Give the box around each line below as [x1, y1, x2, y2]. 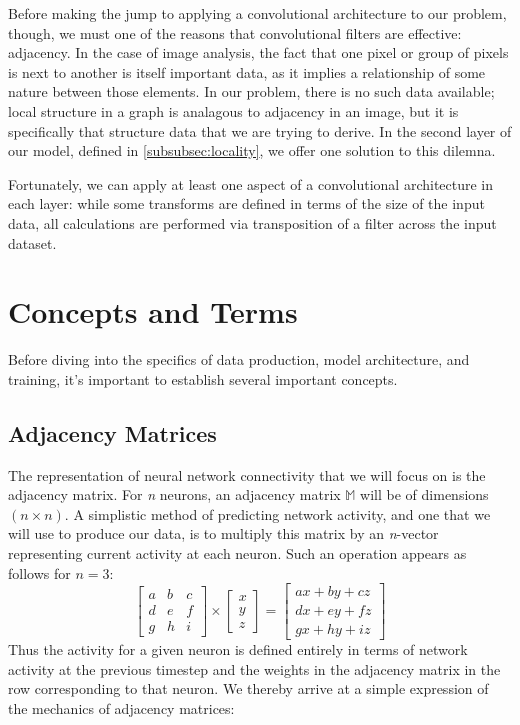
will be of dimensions [360, 484, 489, 505]
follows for [8, 562, 71, 583]
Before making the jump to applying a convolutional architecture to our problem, [8, 3, 507, 23]
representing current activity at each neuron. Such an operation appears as [8, 543, 467, 564]
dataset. [8, 232, 57, 253]
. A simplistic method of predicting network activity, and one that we [64, 503, 491, 524]
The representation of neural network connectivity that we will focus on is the [8, 464, 486, 485]
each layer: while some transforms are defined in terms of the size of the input [8, 193, 485, 214]
